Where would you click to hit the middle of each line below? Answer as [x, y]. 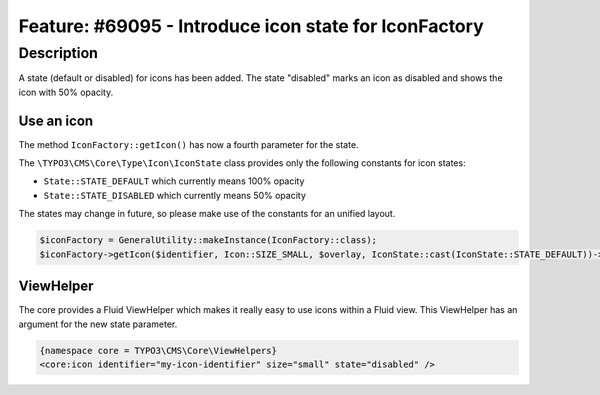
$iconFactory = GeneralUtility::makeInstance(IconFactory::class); [208, 240]
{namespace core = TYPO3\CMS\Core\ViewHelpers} [158, 350]
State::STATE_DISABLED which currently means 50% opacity [175, 195]
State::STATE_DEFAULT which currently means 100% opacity [174, 181]
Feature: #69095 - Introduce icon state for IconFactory [251, 26]
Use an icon [56, 120]
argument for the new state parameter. [98, 324]
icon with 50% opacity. [66, 92]
